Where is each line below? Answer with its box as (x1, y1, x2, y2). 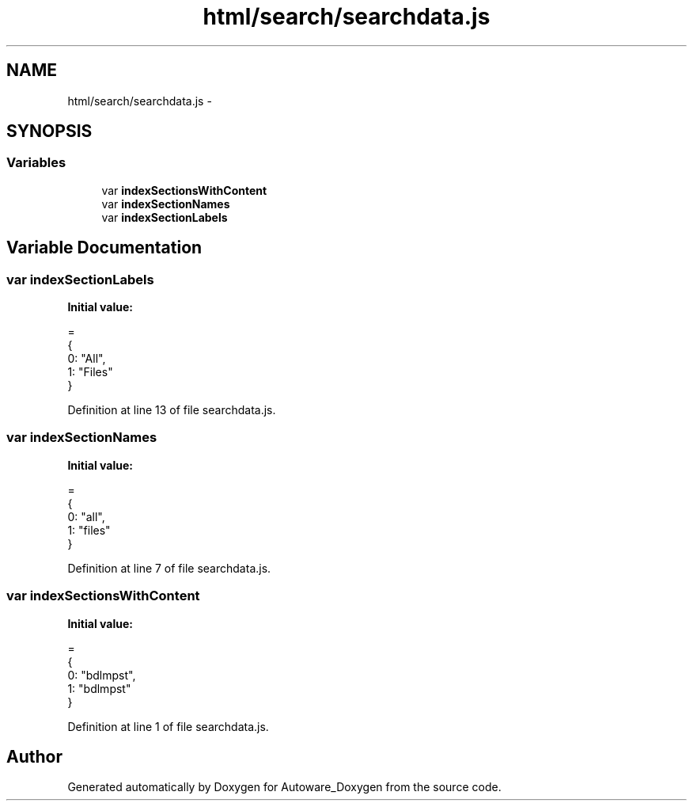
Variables (6, 154, 66, 171)
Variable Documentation (6, 238, 203, 258)
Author (6, 746, 62, 767)
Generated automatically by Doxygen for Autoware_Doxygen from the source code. (67, 780, 502, 794)
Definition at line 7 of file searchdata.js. (67, 561, 271, 575)
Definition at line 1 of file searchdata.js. (67, 719, 269, 733)
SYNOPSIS (6, 121, 93, 142)
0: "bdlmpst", (67, 668, 136, 682)
